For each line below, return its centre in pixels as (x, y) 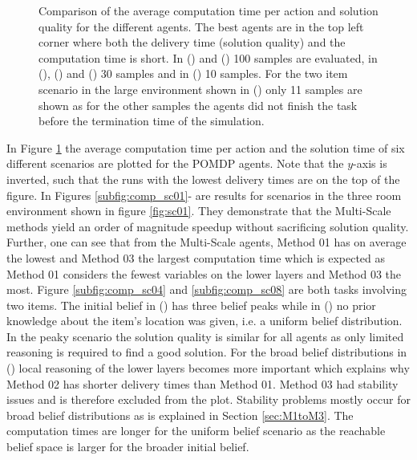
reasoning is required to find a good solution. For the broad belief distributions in (207, 352)
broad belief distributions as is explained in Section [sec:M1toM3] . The (180, 415)
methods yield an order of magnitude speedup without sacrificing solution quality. (208, 226)
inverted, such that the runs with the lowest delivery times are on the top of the (203, 179)
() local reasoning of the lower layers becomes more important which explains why (208, 368)
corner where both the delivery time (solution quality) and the (192, 42)
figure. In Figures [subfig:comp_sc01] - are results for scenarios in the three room (204, 195)
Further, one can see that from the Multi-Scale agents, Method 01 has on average (206, 242)
